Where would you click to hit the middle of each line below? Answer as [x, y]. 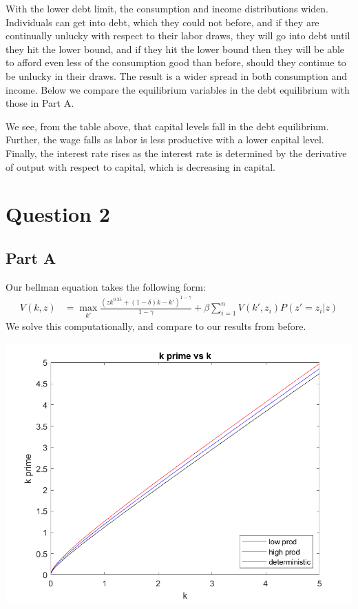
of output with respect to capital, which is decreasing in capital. [140, 166]
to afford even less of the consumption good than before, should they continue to [176, 62]
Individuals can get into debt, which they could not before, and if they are [162, 22]
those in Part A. [40, 103]
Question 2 [58, 214]
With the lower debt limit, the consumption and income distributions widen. [167, 8]
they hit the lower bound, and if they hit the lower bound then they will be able [175, 49]
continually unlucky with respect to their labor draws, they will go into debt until [178, 35]
